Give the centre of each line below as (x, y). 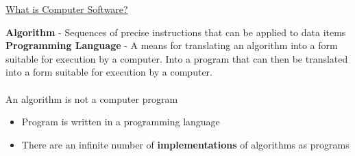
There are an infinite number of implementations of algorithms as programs (185, 144)
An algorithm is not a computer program (92, 98)
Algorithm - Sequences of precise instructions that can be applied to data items (176, 32)
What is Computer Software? (67, 9)
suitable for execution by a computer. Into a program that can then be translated (177, 58)
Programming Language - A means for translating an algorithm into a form (172, 45)
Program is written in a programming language (121, 122)
